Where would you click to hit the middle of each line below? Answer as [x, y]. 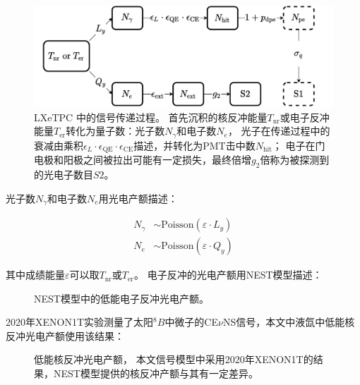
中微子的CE [192, 322]
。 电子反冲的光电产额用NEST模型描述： [228, 275]
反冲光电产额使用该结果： [65, 335]
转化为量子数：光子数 [115, 131]
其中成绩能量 [35, 275]
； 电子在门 [299, 145]
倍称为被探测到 [295, 160]
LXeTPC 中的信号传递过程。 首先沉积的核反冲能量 [151, 117]
